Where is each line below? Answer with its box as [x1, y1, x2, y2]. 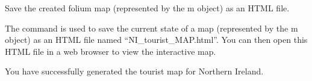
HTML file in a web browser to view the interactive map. [5, 45, 216, 57]
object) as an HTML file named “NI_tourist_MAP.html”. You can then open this [5, 33, 308, 46]
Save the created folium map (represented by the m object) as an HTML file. [5, 2, 290, 14]
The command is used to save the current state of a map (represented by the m [5, 21, 298, 34]
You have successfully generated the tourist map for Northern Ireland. [5, 65, 264, 77]
